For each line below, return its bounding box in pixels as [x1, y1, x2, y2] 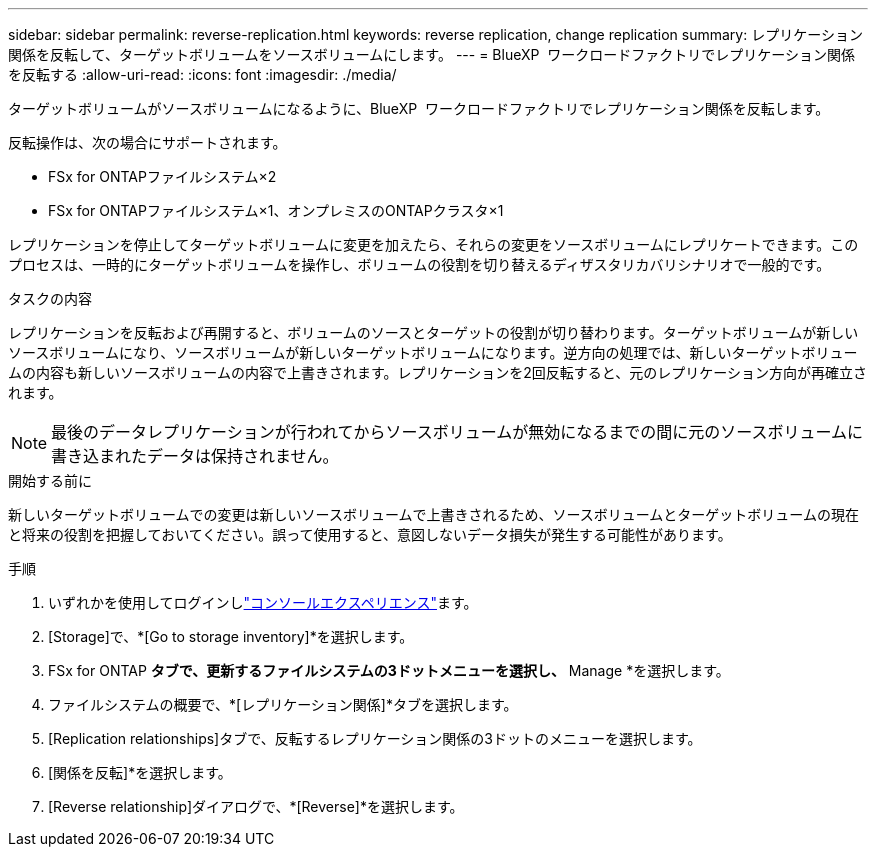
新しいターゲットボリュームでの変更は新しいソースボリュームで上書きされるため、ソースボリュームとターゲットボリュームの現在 [8, 506, 859, 523]
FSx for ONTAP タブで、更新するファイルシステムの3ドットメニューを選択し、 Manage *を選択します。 [48, 662, 730, 679]
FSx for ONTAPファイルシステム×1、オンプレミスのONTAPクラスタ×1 [48, 202, 504, 219]
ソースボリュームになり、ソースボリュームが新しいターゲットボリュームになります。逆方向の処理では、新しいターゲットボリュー [8, 344, 858, 361]
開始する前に [8, 472, 92, 489]
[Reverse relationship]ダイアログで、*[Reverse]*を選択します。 [48, 798, 464, 815]
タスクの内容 [8, 290, 92, 307]
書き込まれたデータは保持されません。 [51, 446, 339, 466]
